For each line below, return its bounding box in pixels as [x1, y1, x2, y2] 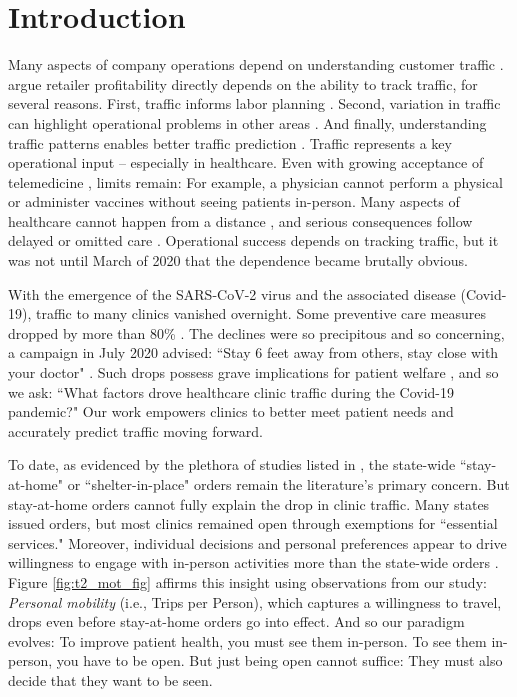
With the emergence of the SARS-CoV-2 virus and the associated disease [8, 283, 456, 304]
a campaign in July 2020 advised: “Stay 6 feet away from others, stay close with [8, 342, 499, 363]
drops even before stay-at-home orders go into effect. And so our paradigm [8, 611, 465, 632]
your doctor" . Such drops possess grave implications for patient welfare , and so [8, 362, 499, 383]
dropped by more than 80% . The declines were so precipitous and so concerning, [8, 322, 505, 343]
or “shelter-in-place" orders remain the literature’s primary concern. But [67, 474, 510, 494]
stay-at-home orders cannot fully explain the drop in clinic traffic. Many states [8, 493, 490, 514]
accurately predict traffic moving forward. [8, 420, 263, 441]
